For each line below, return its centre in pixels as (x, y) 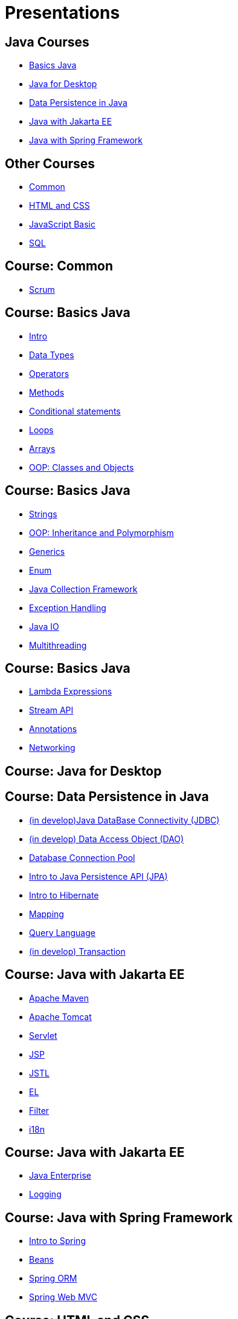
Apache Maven (59, 998)
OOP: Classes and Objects (82, 467)
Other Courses (50, 163)
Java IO (44, 626)
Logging (45, 1194)
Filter (39, 1110)
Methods (47, 392)
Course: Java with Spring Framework (119, 1217)
